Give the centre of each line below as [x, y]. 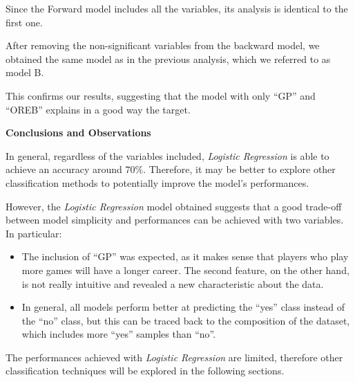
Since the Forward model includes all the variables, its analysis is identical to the [177, 8]
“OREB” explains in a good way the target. [98, 109]
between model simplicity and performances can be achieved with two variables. [175, 220]
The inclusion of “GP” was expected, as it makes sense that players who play [185, 256]
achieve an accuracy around [64, 169]
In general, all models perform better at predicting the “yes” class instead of [183, 307]
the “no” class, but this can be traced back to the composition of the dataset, [186, 320]
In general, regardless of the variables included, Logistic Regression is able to [167, 155]
